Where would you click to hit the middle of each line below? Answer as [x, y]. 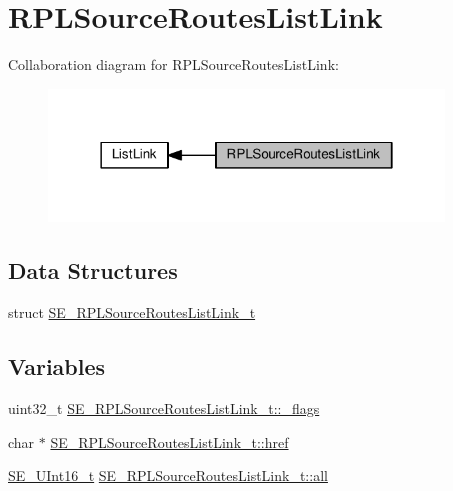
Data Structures [93, 270]
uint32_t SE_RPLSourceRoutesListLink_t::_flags [164, 408]
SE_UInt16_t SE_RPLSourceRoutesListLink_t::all [168, 475]
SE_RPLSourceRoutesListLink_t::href [169, 441]
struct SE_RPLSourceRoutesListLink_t [132, 312]
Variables [57, 366]
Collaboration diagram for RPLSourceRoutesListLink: [173, 64]
